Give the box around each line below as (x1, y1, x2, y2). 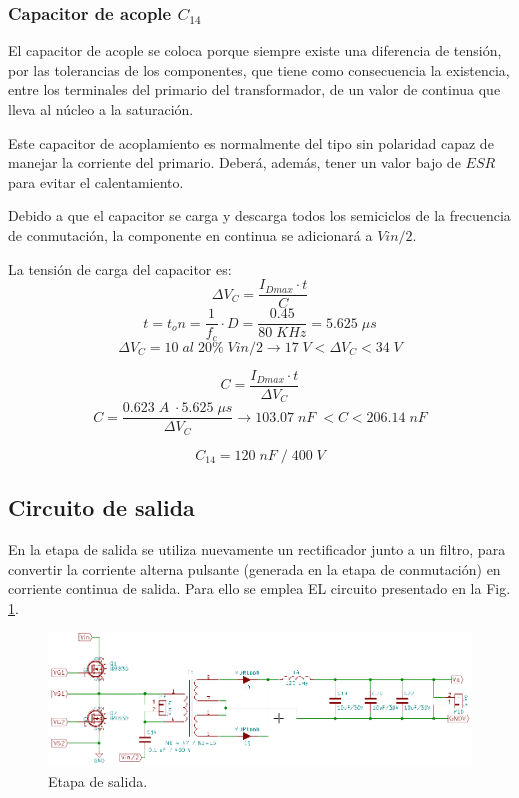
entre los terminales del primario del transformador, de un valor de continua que (8, 79, 501, 100)
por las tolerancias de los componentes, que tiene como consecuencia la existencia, (8, 59, 510, 80)
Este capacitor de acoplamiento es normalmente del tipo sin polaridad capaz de (8, 132, 494, 153)
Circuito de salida (8, 492, 195, 523)
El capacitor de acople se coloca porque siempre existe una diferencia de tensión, (8, 40, 502, 61)
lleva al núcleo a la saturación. (8, 99, 194, 119)
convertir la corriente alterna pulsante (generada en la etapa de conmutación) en (8, 558, 501, 579)
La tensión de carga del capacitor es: (8, 258, 232, 279)
